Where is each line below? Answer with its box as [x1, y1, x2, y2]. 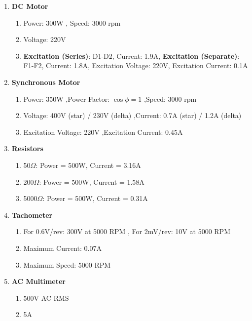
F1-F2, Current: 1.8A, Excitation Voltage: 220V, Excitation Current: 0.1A [23, 60, 248, 71]
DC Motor [11, 1, 48, 11]
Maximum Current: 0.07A [23, 242, 102, 253]
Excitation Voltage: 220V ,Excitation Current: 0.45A [23, 126, 183, 137]
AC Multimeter [11, 276, 66, 286]
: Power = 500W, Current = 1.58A [39, 176, 144, 187]
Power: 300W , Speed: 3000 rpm [23, 17, 121, 28]
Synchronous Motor [11, 77, 80, 87]
